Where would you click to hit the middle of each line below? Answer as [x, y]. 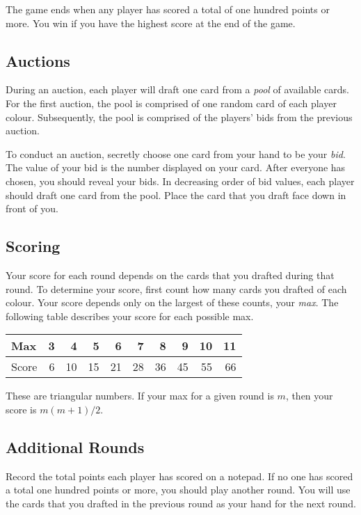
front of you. [32, 208]
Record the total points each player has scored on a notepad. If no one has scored [179, 476]
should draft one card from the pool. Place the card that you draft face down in [176, 195]
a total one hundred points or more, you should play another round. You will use [178, 490]
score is [21, 409]
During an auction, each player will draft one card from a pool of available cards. [177, 89]
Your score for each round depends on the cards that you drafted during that [170, 275]
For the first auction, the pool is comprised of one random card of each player [171, 103]
